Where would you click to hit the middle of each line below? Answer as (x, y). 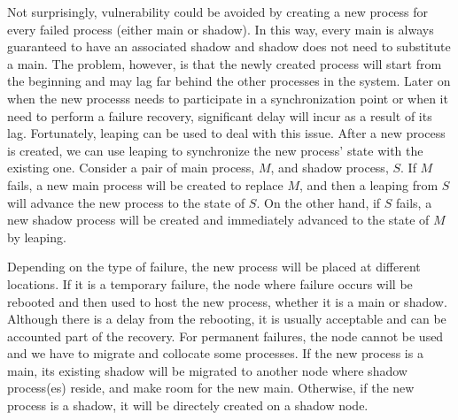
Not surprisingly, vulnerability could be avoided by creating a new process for (218, 11)
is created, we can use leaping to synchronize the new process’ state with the (215, 150)
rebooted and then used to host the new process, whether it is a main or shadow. (227, 301)
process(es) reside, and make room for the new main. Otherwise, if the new (211, 388)
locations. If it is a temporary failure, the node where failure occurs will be (210, 283)
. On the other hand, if (318, 202)
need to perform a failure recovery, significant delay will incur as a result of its (220, 115)
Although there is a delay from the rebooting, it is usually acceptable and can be (227, 319)
